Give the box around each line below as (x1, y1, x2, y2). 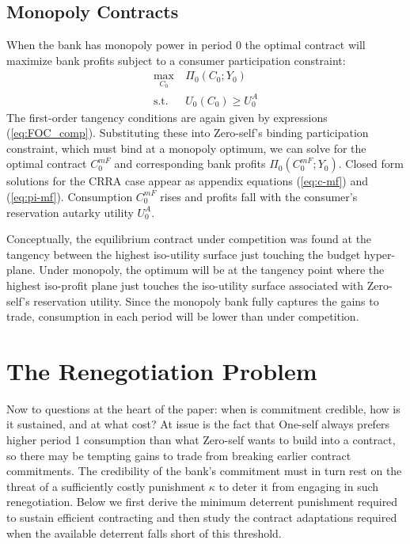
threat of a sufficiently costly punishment (6, 477, 206, 494)
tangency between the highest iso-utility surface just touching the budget (6, 245, 361, 262)
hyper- (363, 245, 396, 262)
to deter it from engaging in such (218, 477, 379, 494)
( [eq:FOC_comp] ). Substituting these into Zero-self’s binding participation (6, 124, 369, 141)
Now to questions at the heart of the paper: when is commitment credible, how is (6, 400, 401, 417)
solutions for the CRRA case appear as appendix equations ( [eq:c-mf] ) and (6, 173, 369, 189)
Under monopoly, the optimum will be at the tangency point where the (39, 261, 385, 278)
